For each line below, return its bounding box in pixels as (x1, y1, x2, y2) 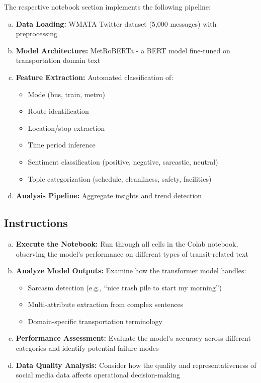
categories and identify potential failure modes (16, 343, 159, 353)
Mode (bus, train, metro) (28, 89, 105, 99)
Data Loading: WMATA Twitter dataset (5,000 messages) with (16, 18, 217, 29)
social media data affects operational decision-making (16, 369, 180, 380)
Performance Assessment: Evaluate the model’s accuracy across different (16, 333, 251, 343)
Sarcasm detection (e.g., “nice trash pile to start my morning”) (28, 282, 222, 292)
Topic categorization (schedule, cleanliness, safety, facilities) (28, 173, 212, 184)
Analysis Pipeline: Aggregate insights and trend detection (16, 190, 202, 201)
